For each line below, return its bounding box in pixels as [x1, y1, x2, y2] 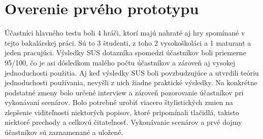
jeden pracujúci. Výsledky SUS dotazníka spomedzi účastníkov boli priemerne [5, 47, 246, 58]
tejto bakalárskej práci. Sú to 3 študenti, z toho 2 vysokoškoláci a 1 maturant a [5, 37, 251, 48]
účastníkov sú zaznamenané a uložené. [5, 127, 123, 137]
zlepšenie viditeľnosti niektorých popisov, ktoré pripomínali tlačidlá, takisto [5, 107, 239, 117]
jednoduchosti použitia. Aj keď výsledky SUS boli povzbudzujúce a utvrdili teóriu [5, 67, 259, 78]
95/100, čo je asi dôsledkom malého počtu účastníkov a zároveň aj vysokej [5, 57, 236, 67]
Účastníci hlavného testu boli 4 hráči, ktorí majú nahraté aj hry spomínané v [5, 27, 245, 38]
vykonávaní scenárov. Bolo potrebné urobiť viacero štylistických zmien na [5, 97, 233, 108]
